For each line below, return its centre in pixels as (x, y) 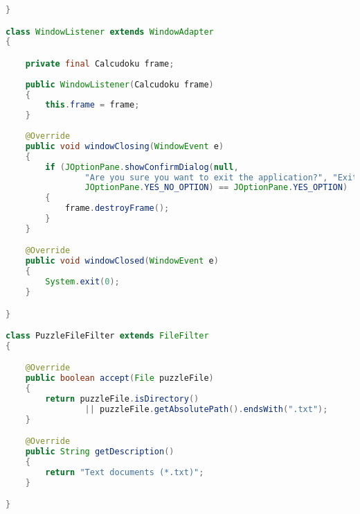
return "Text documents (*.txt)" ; (125, 472)
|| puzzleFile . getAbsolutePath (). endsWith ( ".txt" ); (206, 409)
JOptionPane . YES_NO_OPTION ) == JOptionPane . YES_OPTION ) (216, 188)
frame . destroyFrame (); (117, 208)
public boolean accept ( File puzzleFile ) (119, 378)
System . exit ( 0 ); (82, 282)
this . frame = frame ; (92, 105)
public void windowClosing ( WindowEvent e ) (125, 146)
